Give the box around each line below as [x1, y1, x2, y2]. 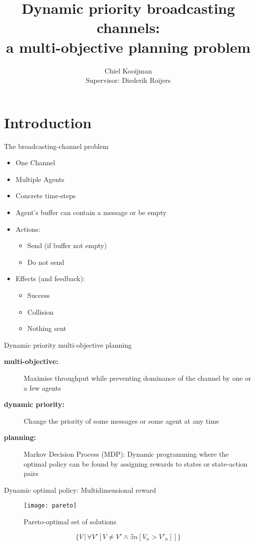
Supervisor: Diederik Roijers [85, 75, 171, 85]
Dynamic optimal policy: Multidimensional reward [4, 484, 156, 495]
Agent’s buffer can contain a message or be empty [15, 207, 167, 217]
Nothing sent [27, 323, 67, 333]
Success [27, 290, 50, 300]
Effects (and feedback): [15, 273, 85, 284]
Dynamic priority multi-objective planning [4, 339, 132, 350]
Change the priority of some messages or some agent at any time [24, 415, 219, 426]
